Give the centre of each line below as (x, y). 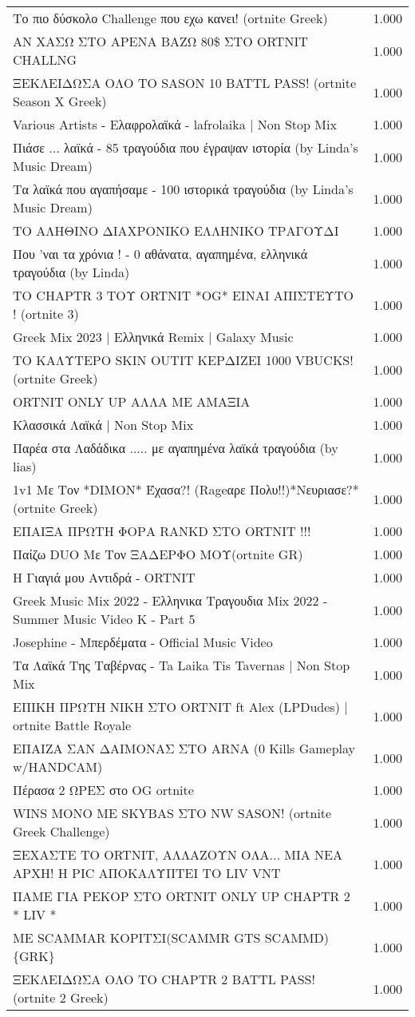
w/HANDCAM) (58, 767)
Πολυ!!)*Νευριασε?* (304, 489)
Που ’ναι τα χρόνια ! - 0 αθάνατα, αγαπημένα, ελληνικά (160, 254)
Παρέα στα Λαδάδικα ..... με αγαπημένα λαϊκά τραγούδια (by (176, 448)
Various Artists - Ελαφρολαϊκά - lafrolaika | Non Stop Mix (175, 124)
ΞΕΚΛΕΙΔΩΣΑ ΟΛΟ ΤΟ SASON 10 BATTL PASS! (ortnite (185, 83)
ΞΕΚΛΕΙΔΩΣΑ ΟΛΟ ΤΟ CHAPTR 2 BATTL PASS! (164, 979)
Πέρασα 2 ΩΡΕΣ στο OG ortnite (103, 790)
